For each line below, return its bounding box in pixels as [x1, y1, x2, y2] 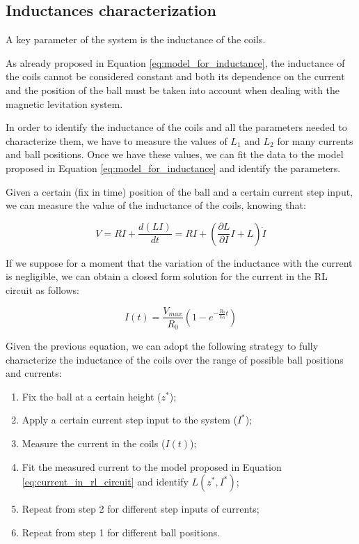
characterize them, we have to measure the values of [6, 133, 228, 148]
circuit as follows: [6, 282, 79, 297]
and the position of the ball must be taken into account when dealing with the [6, 82, 340, 97]
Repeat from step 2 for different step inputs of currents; [22, 502, 260, 516]
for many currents [277, 133, 353, 148]
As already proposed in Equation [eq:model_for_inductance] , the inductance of [6, 55, 345, 70]
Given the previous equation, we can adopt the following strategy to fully [6, 339, 319, 353]
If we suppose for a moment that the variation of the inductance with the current [6, 255, 353, 270]
